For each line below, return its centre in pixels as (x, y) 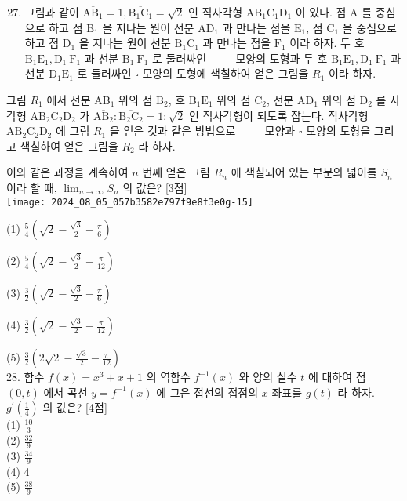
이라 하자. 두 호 (327, 43)
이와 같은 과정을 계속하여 (67, 172)
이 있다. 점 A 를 (334, 12)
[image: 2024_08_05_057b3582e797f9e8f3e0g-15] (130, 202)
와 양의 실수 (268, 377)
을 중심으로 (369, 27)
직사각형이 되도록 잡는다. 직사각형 (285, 115)
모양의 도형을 (338, 131)
